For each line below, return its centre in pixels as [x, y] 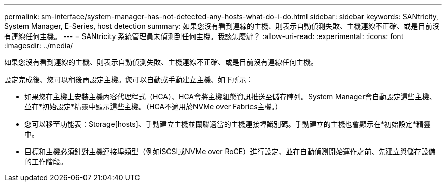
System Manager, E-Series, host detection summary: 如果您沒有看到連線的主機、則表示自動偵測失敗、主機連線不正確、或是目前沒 [222, 26]
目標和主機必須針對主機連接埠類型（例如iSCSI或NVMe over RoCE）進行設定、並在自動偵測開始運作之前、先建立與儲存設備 [230, 151]
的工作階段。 [46, 161]
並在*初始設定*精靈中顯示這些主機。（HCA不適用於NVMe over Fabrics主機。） [154, 107]
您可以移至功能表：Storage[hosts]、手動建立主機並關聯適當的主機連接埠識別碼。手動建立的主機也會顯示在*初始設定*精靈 [228, 124]
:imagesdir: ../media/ [39, 45]
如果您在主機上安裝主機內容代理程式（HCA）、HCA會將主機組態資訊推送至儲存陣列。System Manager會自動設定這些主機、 [230, 97]
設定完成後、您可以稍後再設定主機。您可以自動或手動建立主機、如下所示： [129, 79]
